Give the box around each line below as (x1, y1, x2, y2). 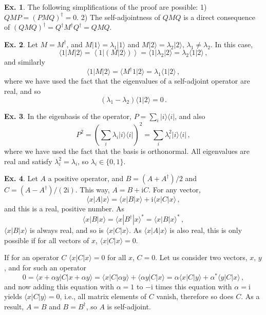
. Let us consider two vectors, (155, 252, 248, 263)
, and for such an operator (4, 262, 87, 273)
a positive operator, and (48, 173, 124, 184)
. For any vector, (148, 184, 201, 195)
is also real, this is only (169, 225, 242, 235)
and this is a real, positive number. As (4, 203, 125, 214)
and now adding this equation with (4, 281, 115, 291)
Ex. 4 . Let (4, 173, 38, 184)
